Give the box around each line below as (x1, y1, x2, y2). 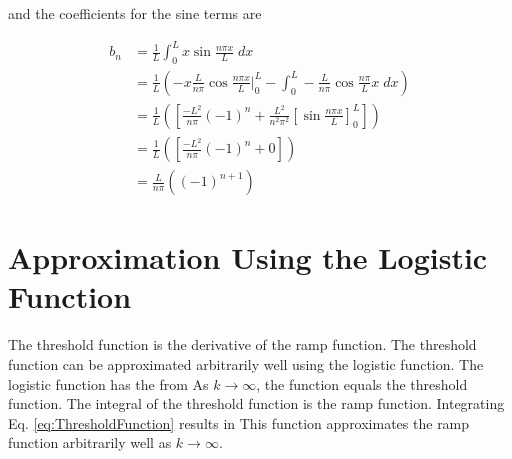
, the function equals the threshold (256, 373, 468, 394)
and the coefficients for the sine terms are (8, 3, 262, 23)
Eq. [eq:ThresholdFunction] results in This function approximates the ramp (8, 412, 470, 433)
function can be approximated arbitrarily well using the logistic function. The (8, 353, 484, 374)
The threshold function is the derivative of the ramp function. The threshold (8, 334, 477, 355)
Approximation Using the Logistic (8, 237, 488, 278)
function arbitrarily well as (8, 432, 172, 453)
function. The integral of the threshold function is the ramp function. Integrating (8, 393, 505, 414)
